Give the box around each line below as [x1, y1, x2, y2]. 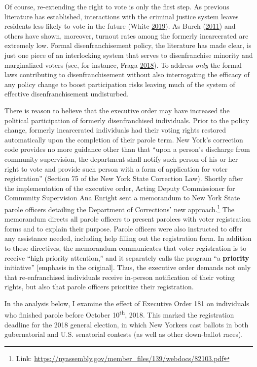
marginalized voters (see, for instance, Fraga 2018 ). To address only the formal [4, 59, 242, 70]
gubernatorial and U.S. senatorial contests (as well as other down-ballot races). [4, 329, 243, 339]
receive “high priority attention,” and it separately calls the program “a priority [4, 252, 250, 263]
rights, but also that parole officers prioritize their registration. [4, 281, 194, 292]
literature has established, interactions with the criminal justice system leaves [4, 11, 239, 21]
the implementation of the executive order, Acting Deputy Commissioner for [4, 183, 235, 193]
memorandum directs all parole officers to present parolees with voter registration [4, 214, 251, 224]
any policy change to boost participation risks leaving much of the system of [4, 79, 235, 89]
